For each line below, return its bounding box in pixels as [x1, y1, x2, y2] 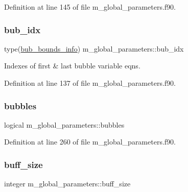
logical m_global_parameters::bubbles [4, 119, 125, 130]
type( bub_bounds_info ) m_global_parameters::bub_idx [4, 43, 184, 54]
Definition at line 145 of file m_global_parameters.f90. [4, 2, 176, 12]
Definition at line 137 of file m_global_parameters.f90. [4, 78, 176, 88]
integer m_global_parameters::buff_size [4, 178, 131, 189]
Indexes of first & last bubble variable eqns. [4, 60, 140, 71]
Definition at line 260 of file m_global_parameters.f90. [4, 136, 176, 147]
